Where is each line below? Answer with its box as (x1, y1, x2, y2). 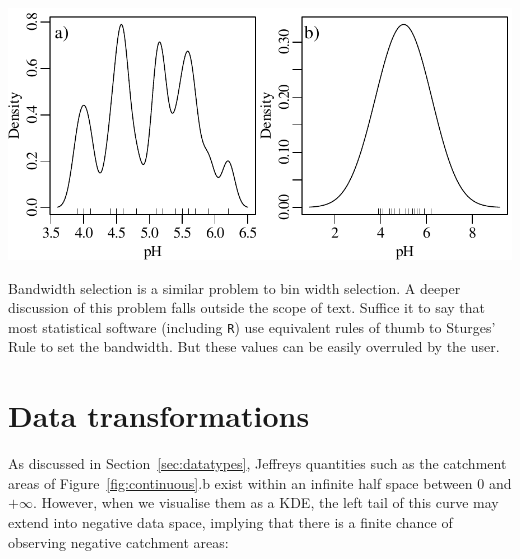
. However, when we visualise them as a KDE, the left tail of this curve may (32, 492, 499, 513)
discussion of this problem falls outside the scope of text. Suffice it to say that (8, 297, 486, 318)
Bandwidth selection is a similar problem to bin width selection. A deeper (8, 277, 461, 298)
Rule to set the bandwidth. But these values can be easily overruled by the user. (8, 336, 500, 357)
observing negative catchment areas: (8, 531, 229, 552)
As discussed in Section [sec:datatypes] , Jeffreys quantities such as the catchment (8, 453, 507, 474)
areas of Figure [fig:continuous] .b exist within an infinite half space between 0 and (8, 472, 512, 493)
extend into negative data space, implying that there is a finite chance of (8, 511, 453, 532)
